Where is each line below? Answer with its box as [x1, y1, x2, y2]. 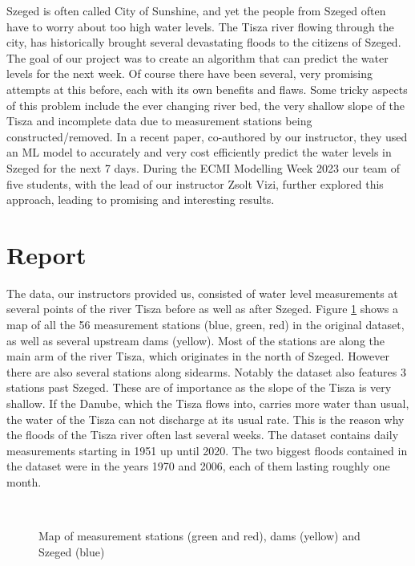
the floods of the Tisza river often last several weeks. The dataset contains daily [6, 426, 399, 443]
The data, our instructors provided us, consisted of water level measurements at [6, 284, 398, 301]
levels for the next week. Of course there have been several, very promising [6, 65, 373, 82]
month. [6, 473, 42, 490]
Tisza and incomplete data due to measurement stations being [6, 112, 312, 129]
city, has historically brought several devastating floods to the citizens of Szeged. [6, 34, 401, 51]
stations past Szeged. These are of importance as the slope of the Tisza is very [6, 379, 392, 396]
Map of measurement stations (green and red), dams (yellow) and [38, 527, 361, 544]
